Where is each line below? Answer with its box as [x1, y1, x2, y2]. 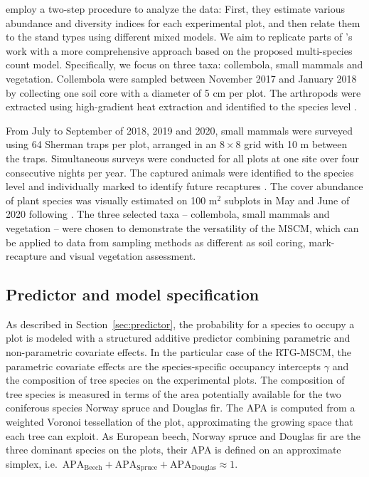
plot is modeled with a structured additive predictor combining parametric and [6, 330, 351, 345]
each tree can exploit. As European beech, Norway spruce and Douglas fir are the [6, 428, 360, 443]
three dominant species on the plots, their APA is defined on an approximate [6, 442, 341, 457]
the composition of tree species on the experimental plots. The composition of [6, 372, 345, 387]
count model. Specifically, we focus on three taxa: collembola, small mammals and [6, 57, 363, 72]
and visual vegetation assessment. [50, 248, 196, 263]
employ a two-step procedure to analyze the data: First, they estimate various [6, 1, 346, 16]
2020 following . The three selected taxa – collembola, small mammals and [6, 206, 330, 221]
